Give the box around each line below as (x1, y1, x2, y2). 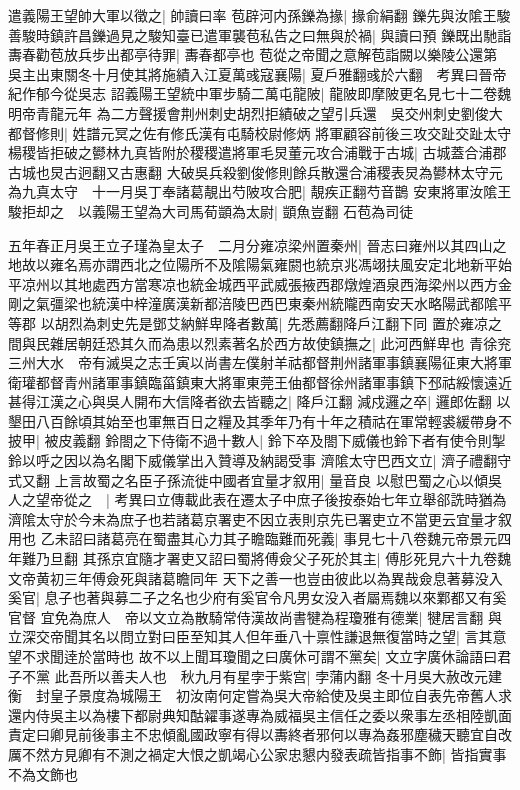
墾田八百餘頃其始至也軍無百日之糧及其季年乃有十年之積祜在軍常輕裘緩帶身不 (8, 410, 512, 431)
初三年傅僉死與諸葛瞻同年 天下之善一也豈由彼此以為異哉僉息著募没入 (49, 567, 503, 588)
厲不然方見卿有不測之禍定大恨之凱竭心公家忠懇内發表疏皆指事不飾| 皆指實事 (8, 743, 507, 764)
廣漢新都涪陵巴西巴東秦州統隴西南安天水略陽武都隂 (161, 293, 498, 314)
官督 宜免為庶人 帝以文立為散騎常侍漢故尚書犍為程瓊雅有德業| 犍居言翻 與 (8, 606, 502, 627)
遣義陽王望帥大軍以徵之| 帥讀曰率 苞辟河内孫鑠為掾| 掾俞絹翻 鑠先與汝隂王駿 (8, 5, 511, 25)
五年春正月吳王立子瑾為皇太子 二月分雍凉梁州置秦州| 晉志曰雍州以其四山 (8, 234, 493, 255)
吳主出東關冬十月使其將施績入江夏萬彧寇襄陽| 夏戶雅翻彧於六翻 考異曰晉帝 (8, 63, 507, 84)
